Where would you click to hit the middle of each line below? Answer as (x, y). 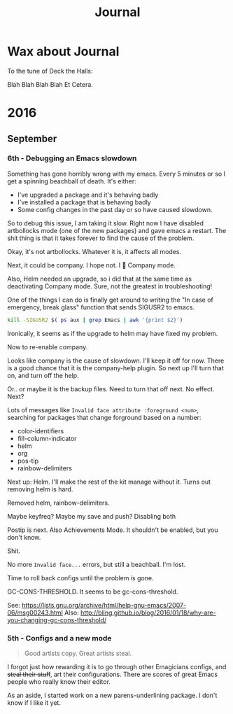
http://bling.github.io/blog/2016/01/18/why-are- (148, 612)
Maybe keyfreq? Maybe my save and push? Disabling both (92, 516)
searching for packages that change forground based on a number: (104, 417)
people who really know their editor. (59, 681)
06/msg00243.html (35, 612)
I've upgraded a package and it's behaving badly (88, 195)
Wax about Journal (63, 51)
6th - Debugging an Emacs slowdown (72, 158)
